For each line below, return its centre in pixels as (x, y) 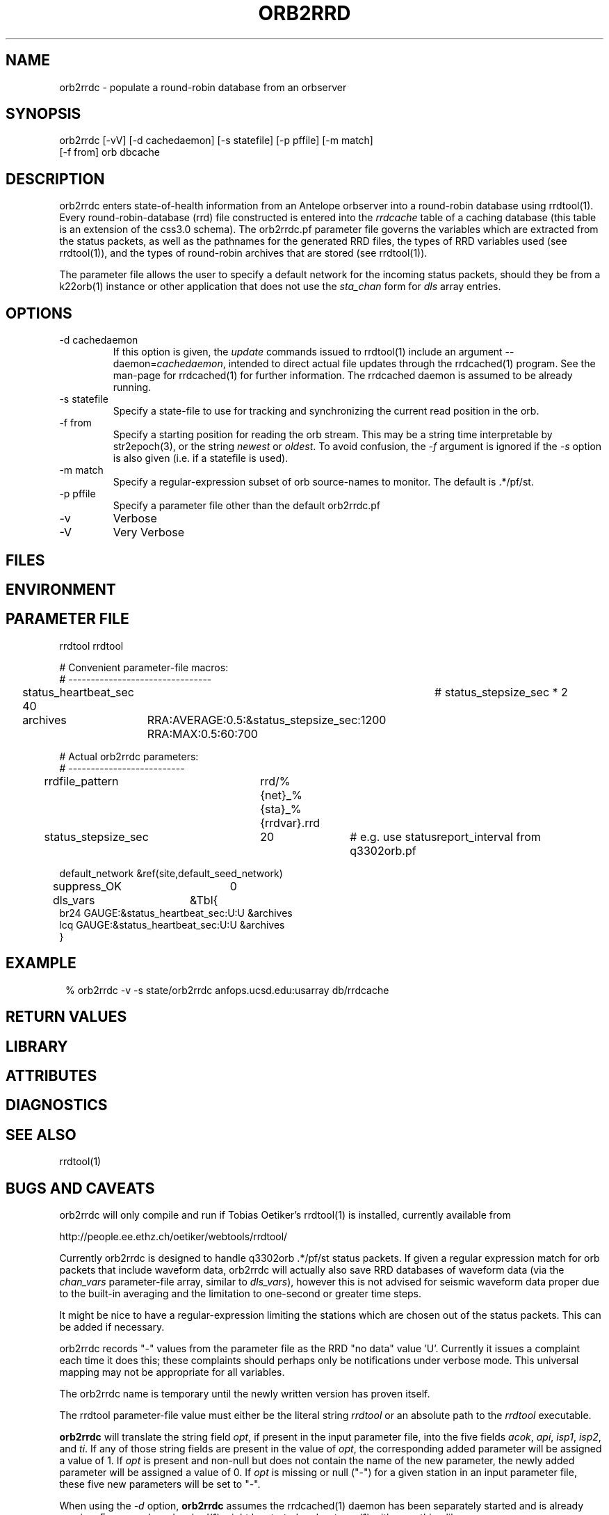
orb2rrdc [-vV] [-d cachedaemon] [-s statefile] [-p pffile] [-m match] (216, 141)
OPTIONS (39, 313)
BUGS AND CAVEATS (80, 1188)
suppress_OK (87, 886)
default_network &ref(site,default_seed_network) (171, 873)
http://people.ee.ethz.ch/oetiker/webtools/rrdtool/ (173, 1237)
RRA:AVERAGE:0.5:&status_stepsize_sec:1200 (267, 720)
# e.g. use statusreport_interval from (445, 836)
